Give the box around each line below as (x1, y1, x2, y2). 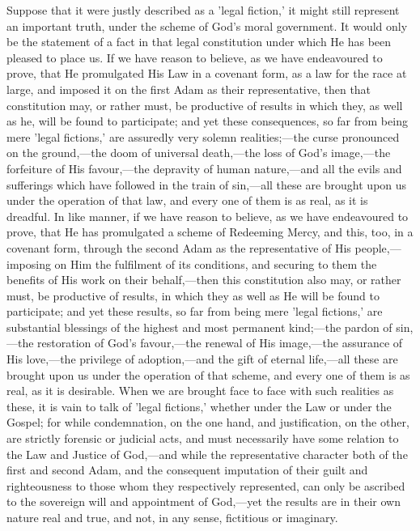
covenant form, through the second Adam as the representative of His (6, 239, 351, 256)
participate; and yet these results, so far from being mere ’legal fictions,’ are (6, 303, 383, 320)
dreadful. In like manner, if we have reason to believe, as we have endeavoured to (6, 207, 409, 224)
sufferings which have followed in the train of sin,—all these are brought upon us (6, 176, 407, 193)
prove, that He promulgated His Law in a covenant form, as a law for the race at (6, 65, 407, 82)
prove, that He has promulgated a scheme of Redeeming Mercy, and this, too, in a (6, 223, 414, 240)
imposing (6, 255, 51, 272)
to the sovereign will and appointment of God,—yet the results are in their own (6, 493, 401, 510)
